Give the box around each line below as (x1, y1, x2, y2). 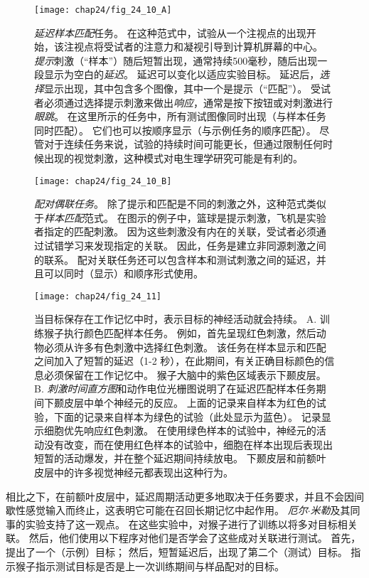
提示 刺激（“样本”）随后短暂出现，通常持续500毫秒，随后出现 (34, 53, 318, 68)
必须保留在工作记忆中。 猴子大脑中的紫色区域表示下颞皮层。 (43, 367, 326, 382)
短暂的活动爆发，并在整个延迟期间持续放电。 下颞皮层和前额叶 (34, 451, 326, 466)
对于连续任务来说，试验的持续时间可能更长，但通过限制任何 (43, 137, 323, 151)
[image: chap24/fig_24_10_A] (34, 5, 172, 15)
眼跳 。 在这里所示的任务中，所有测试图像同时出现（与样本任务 (34, 109, 326, 124)
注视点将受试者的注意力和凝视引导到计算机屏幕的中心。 (63, 39, 323, 54)
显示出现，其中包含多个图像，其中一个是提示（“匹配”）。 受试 (44, 81, 331, 96)
